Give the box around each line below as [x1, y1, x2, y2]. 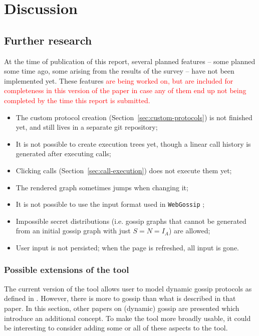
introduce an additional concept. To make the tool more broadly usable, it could [4, 312, 251, 323]
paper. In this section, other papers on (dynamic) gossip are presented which [4, 302, 239, 313]
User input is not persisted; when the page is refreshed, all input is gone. [16, 242, 239, 252]
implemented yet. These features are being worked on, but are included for [4, 75, 233, 86]
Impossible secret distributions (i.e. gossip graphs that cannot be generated [16, 215, 246, 226]
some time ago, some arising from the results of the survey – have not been [4, 66, 234, 76]
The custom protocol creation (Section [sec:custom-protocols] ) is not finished [16, 112, 252, 122]
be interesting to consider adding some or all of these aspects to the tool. [4, 322, 228, 333]
